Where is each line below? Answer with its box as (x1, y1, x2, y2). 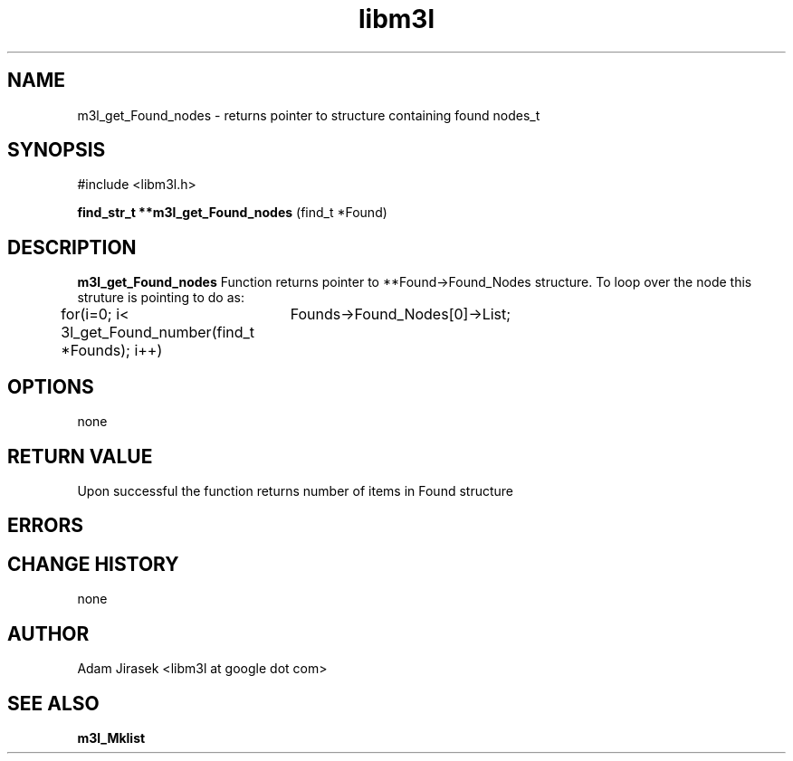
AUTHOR (7, 622, 90, 645)
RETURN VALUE (7, 444, 153, 468)
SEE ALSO (7, 691, 100, 715)
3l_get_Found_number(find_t (61, 323, 255, 342)
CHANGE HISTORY (7, 552, 179, 576)
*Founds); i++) (61, 341, 163, 360)
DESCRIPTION (7, 235, 137, 259)
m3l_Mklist (77, 729, 146, 746)
